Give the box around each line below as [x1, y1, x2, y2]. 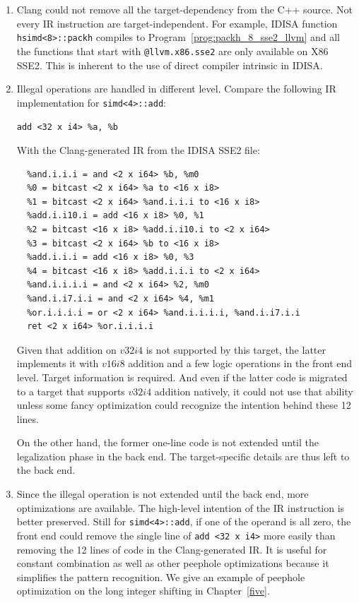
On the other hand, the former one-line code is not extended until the [16, 435, 319, 450]
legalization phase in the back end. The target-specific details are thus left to [16, 448, 350, 463]
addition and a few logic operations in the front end [128, 356, 353, 371]
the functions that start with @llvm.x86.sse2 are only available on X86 [16, 43, 329, 58]
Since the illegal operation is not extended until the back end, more [16, 486, 309, 501]
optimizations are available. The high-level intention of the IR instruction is [16, 500, 345, 515]
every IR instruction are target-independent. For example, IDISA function [16, 16, 338, 30]
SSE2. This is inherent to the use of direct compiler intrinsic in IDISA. [16, 57, 323, 72]
